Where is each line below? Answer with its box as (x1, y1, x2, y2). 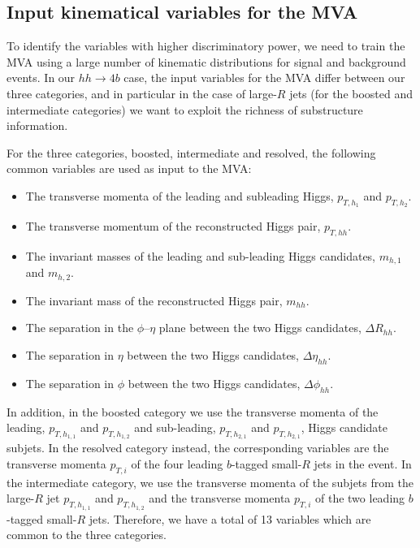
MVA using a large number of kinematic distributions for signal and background (6, 53, 406, 70)
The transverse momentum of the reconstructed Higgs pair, (25, 218, 321, 235)
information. (6, 117, 68, 134)
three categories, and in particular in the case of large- (6, 84, 277, 101)
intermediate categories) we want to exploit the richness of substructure (6, 101, 363, 118)
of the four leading (131, 455, 223, 472)
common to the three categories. (6, 526, 167, 543)
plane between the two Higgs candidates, (158, 319, 362, 336)
